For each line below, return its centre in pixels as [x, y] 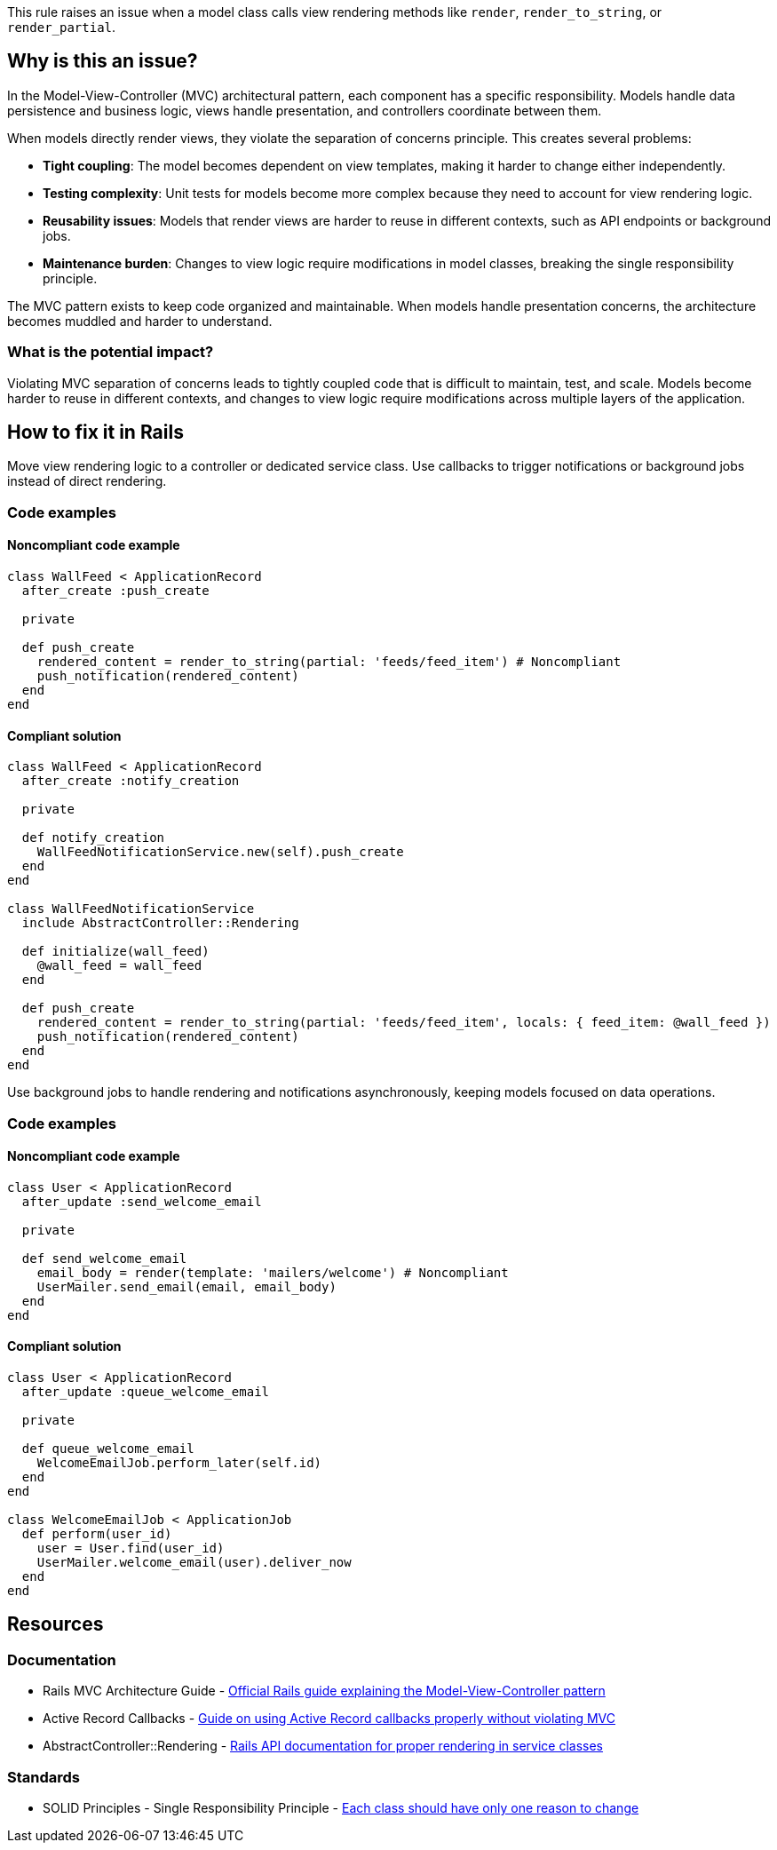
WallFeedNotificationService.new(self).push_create [220, 852]
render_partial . [62, 27]
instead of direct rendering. [87, 481]
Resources [55, 1624]
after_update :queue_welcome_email [146, 1392]
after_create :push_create [115, 591]
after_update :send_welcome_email [142, 1201]
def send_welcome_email [104, 1258]
